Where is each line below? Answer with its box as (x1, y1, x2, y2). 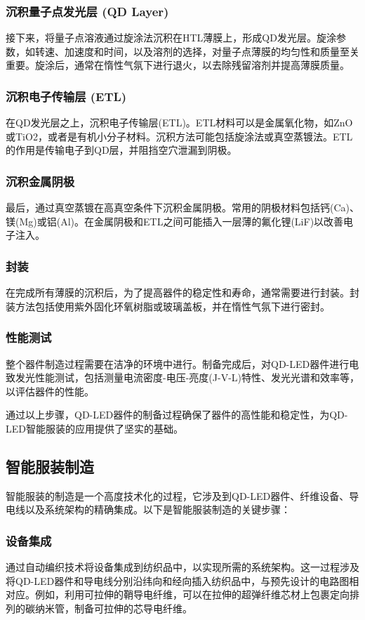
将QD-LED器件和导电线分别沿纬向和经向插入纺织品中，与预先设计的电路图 (6, 573, 350, 588)
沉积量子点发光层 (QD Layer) (6, 2, 169, 20)
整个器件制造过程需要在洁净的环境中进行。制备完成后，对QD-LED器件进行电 (6, 356, 359, 371)
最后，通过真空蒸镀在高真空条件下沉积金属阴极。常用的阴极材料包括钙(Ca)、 (6, 200, 359, 215)
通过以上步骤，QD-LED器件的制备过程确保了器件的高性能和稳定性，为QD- (6, 407, 348, 422)
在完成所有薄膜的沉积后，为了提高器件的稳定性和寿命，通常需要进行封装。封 (6, 285, 359, 300)
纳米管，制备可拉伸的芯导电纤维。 (34, 600, 192, 615)
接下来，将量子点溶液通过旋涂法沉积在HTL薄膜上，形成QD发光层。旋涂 (6, 30, 336, 45)
